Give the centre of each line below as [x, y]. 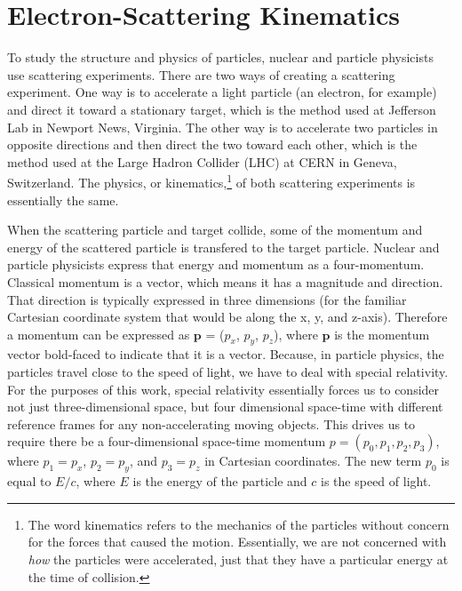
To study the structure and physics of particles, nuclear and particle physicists [220, 57]
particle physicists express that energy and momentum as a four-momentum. [216, 264]
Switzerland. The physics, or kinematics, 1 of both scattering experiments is [211, 181]
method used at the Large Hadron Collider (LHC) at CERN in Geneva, [202, 161]
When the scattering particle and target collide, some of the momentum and [215, 230]
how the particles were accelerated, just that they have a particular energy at [238, 559]
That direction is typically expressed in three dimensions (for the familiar [207, 299]
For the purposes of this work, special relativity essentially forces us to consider [223, 389]
